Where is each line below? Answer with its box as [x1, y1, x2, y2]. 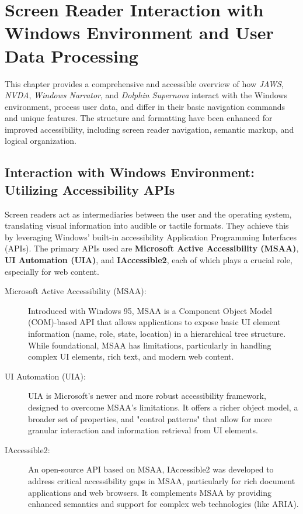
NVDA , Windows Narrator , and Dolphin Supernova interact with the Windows [5, 89, 287, 101]
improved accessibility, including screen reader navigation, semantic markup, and [5, 123, 294, 135]
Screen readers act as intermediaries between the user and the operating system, [5, 208, 292, 220]
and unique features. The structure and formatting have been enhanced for [5, 112, 273, 124]
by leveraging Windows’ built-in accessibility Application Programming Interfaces [5, 230, 297, 243]
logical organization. [5, 134, 76, 147]
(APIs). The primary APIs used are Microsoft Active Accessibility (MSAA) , [5, 242, 299, 254]
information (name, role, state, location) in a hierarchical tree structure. [28, 327, 286, 339]
